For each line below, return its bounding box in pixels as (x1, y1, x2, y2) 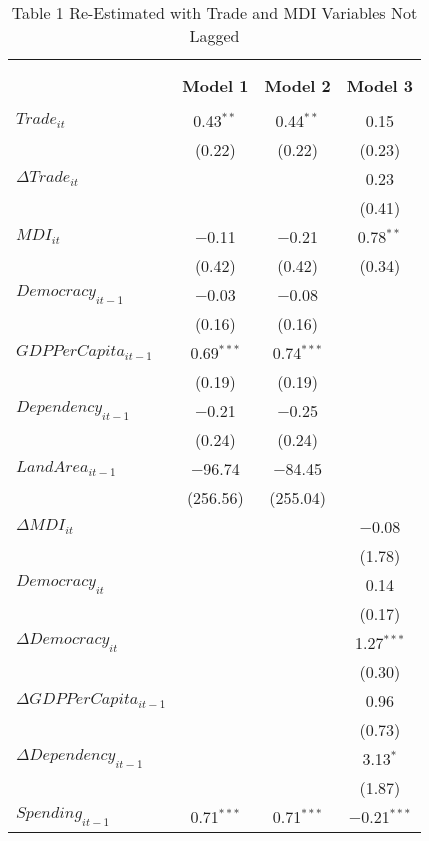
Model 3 (346, 74, 414, 97)
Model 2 (264, 74, 331, 97)
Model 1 (182, 74, 249, 97)
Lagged (189, 24, 240, 47)
